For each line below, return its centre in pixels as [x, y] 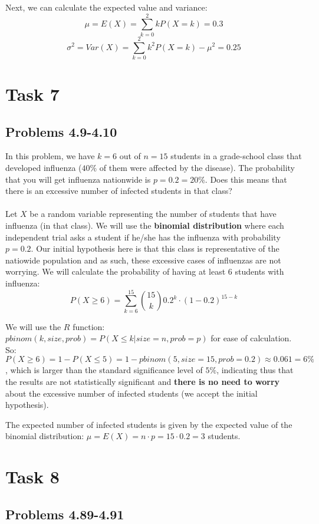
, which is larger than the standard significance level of [104, 370]
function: [89, 326]
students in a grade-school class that [236, 156]
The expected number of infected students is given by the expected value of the [149, 424]
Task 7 [32, 94]
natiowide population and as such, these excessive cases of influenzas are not [143, 260]
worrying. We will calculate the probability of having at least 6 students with [145, 271]
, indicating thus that [255, 370]
